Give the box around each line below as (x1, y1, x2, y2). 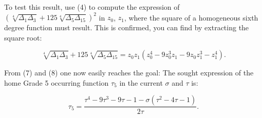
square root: (4, 32, 42, 43)
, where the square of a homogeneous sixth (124, 12, 258, 23)
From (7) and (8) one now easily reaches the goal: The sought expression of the (4, 67, 254, 78)
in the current (119, 77, 163, 88)
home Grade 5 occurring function (4, 77, 109, 88)
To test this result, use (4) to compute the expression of (4, 2, 180, 12)
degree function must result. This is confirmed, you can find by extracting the (4, 22, 249, 33)
